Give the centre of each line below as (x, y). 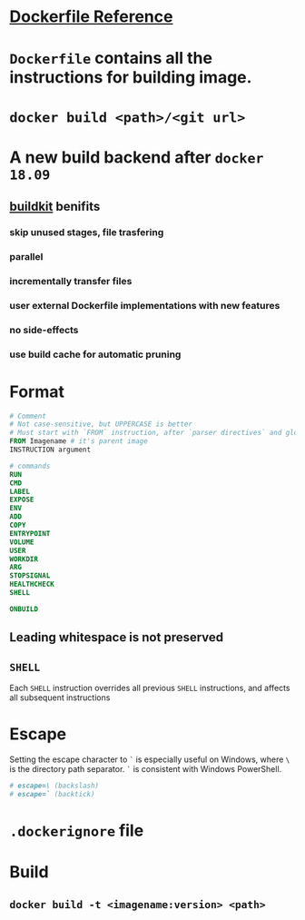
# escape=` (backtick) (52, 794)
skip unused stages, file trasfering (87, 232)
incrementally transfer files (71, 281)
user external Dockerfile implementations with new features (145, 305)
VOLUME (22, 542)
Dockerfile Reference (91, 17)
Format (37, 391)
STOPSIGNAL (30, 576)
